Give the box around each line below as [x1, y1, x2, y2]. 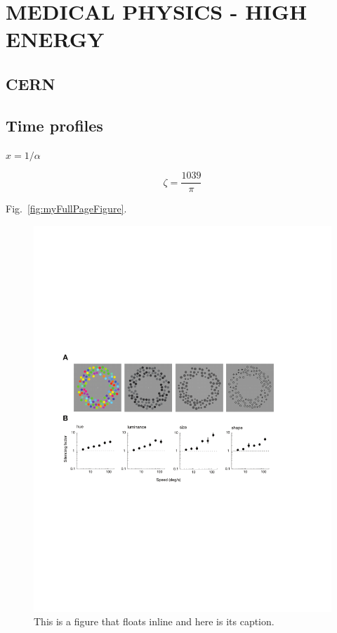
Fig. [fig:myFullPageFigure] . [6, 201, 127, 216]
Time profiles [6, 114, 103, 136]
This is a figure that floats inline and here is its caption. [34, 614, 275, 629]
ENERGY [6, 25, 105, 53]
